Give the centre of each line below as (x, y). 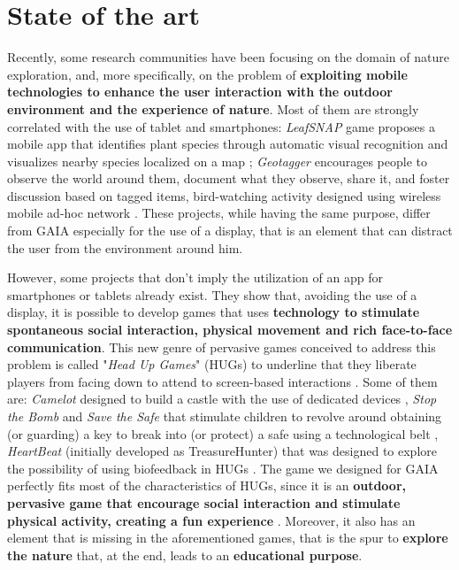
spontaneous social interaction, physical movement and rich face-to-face (230, 330)
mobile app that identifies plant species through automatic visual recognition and (228, 144)
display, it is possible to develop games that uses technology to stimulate (214, 312)
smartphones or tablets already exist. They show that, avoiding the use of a (212, 294)
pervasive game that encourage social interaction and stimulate (204, 502)
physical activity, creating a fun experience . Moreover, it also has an (211, 520)
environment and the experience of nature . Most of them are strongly (213, 108)
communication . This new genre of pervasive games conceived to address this (222, 347)
